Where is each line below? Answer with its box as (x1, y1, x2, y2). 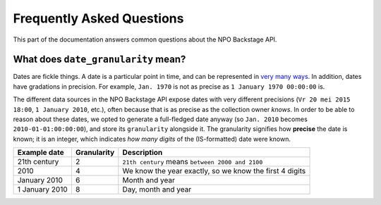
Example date (17, 148, 64, 158)
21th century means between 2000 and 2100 (122, 157, 263, 167)
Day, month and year (122, 185, 192, 194)
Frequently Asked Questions (13, 11, 184, 26)
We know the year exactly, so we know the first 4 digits (122, 166, 306, 176)
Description (122, 148, 163, 158)
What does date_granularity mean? (13, 54, 186, 66)
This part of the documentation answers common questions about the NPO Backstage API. (13, 35, 277, 44)
